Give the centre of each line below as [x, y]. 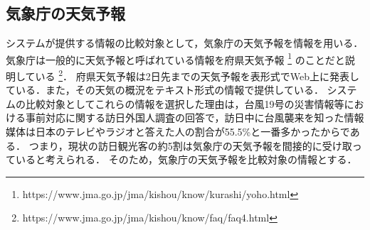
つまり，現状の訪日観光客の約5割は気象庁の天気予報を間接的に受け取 [190, 145]
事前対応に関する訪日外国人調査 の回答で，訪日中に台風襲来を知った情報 [195, 117]
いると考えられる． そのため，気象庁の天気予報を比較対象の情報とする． [186, 159]
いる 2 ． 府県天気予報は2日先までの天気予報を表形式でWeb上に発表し [197, 75]
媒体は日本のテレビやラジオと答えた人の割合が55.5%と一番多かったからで [178, 132]
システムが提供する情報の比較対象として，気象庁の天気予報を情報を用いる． [185, 43]
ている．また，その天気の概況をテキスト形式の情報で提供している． [165, 90]
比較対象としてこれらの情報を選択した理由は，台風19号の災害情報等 [185, 103]
